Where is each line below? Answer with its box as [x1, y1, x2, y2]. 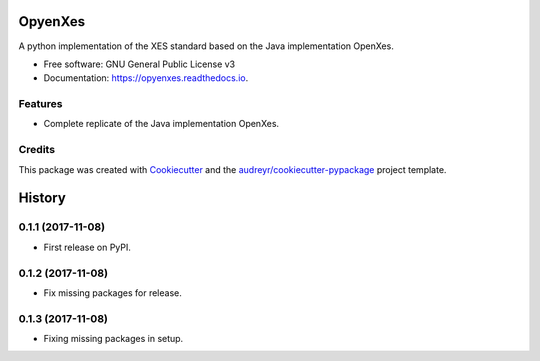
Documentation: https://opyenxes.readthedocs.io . [43, 72, 249, 84]
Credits [18, 143, 55, 157]
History [18, 190, 67, 207]
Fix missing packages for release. [43, 286, 182, 299]
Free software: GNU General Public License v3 [43, 58, 236, 70]
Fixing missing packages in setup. [43, 333, 184, 345]
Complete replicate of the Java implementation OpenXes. [43, 118, 280, 130]
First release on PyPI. [43, 241, 132, 253]
